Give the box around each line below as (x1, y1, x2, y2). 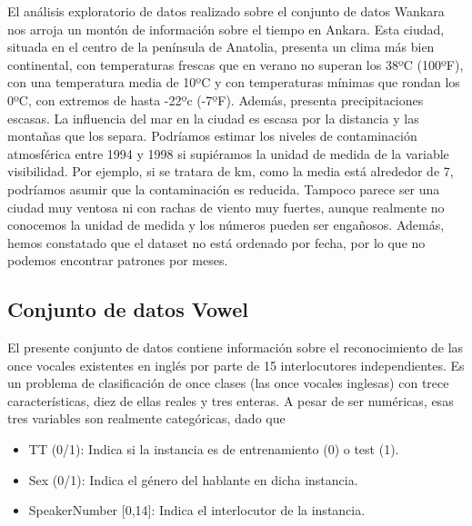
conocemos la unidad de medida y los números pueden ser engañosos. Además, (7, 215, 445, 234)
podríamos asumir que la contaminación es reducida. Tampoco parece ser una (7, 179, 440, 198)
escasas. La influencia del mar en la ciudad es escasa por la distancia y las (7, 108, 419, 127)
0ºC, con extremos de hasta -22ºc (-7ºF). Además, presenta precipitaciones (7, 90, 424, 109)
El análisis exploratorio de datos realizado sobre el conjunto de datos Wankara (7, 2, 445, 20)
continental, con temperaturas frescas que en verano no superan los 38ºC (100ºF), (7, 55, 464, 74)
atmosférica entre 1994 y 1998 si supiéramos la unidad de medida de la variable (7, 144, 449, 163)
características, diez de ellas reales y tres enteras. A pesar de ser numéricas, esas (7, 391, 454, 410)
